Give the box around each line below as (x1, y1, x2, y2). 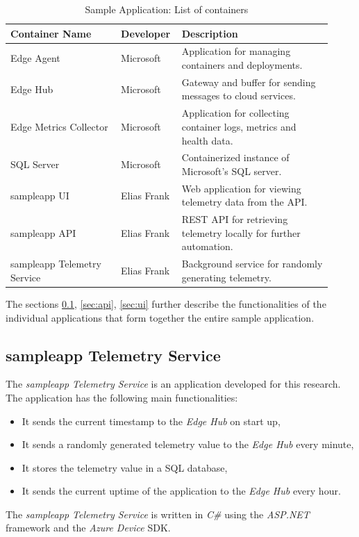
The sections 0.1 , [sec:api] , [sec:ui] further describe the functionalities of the (6, 296, 326, 311)
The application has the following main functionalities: (6, 390, 238, 404)
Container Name (10, 26, 92, 40)
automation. (181, 239, 233, 254)
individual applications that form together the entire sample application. (6, 310, 315, 324)
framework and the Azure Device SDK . (6, 520, 171, 535)
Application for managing (181, 44, 291, 58)
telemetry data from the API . (181, 195, 308, 209)
